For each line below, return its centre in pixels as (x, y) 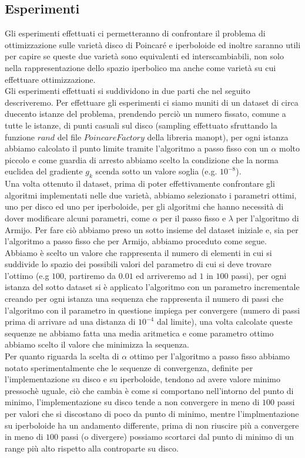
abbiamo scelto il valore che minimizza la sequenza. (97, 344)
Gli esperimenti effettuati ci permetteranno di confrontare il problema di (135, 33)
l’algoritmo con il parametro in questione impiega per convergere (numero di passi (152, 310)
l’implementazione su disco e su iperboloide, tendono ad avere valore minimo (143, 379)
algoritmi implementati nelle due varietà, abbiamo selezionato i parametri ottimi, (151, 195)
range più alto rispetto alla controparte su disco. (92, 448)
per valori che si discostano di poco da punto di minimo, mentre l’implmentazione (152, 413)
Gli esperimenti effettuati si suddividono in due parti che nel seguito (128, 91)
